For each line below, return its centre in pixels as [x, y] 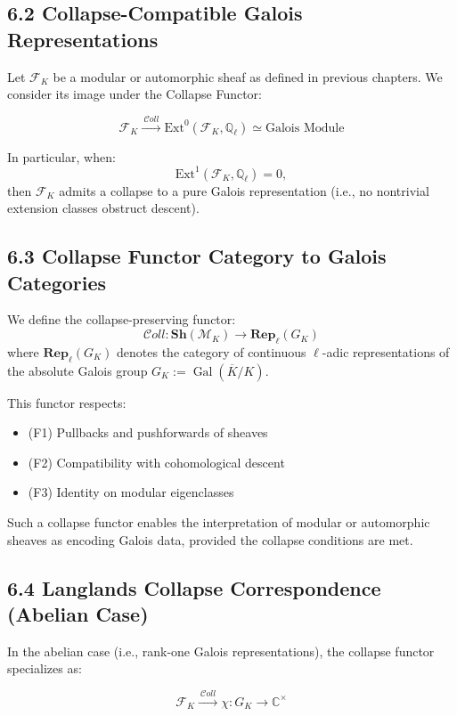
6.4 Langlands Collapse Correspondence [194, 587]
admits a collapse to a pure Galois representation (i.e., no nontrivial [244, 190]
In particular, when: [61, 156]
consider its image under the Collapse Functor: [135, 94]
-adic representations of [386, 351]
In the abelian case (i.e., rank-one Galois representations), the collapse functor [221, 651]
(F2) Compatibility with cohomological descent [156, 462]
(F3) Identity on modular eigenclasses [131, 492]
